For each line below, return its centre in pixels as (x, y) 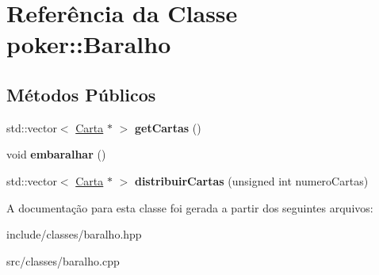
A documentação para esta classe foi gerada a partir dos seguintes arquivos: (190, 207)
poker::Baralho (89, 44)
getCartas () (168, 127)
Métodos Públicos (81, 94)
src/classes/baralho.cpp (63, 260)
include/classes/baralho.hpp (74, 234)
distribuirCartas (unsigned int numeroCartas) (251, 180)
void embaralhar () (56, 154)
